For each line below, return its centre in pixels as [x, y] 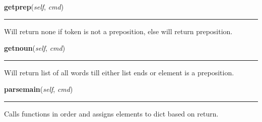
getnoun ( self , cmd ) [35, 48]
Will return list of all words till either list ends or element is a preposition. [119, 72]
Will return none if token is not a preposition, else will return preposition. [118, 31]
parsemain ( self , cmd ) [39, 89]
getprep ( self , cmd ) [34, 7]
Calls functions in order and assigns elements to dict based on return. [111, 113]
